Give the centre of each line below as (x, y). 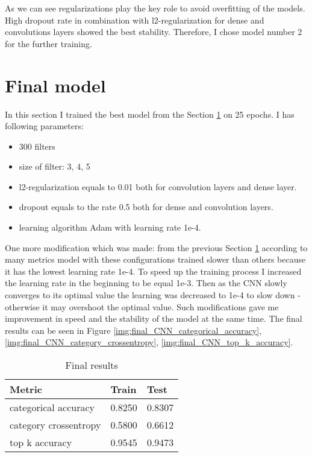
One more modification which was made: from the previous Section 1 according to (156, 247)
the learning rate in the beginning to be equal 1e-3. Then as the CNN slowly (146, 283)
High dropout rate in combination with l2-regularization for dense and (135, 20)
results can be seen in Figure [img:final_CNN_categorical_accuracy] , (133, 330)
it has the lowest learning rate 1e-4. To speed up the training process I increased (153, 271)
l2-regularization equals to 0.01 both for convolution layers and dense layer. (158, 186)
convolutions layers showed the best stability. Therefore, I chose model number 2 (154, 32)
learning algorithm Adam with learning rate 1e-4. (110, 227)
